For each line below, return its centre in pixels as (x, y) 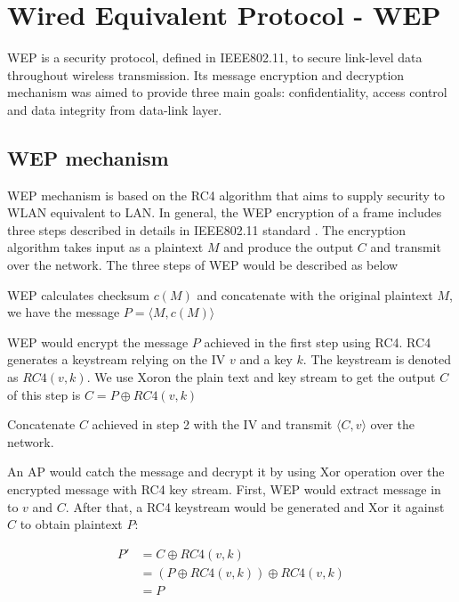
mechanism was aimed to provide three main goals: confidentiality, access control (227, 92)
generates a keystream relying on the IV (117, 359)
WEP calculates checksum (78, 294)
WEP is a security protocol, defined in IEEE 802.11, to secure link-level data (215, 57)
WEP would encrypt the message (98, 342)
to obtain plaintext (71, 524)
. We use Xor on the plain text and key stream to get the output (261, 377)
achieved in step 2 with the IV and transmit (212, 424)
